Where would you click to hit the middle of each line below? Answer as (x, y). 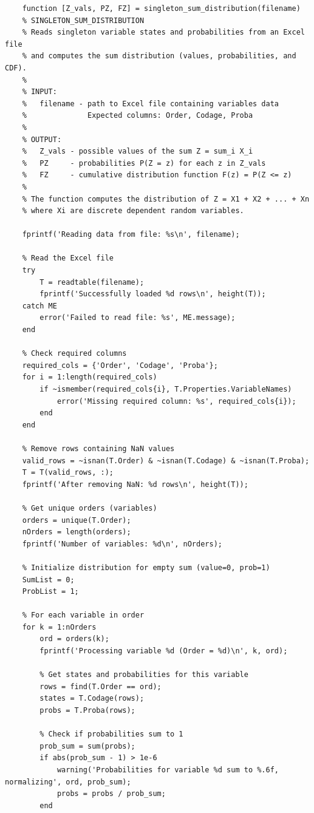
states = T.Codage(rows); (92, 699)
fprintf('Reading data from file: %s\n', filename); (131, 235)
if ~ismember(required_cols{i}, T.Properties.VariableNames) (166, 389)
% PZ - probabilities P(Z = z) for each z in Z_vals (144, 163)
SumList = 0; (48, 580)
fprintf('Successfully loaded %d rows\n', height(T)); (153, 294)
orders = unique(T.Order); (77, 520)
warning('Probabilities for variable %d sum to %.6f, (168, 770)
